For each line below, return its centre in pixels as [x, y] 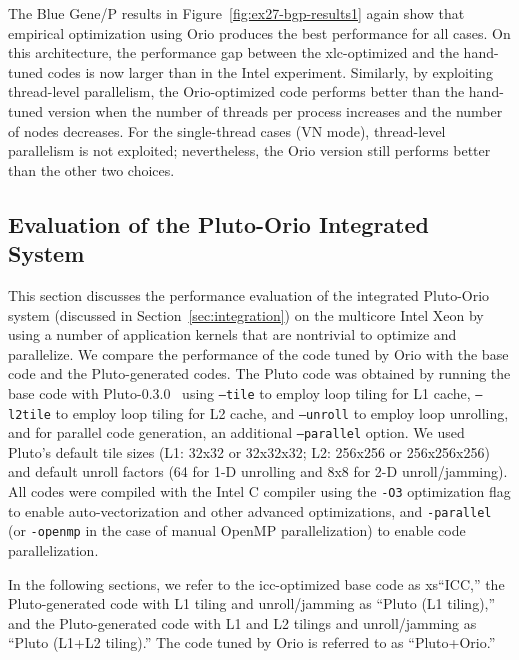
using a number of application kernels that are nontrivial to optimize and [232, 334]
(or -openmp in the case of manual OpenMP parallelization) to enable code [237, 530]
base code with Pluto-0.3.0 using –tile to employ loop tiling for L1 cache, [239, 392]
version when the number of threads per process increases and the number [275, 110]
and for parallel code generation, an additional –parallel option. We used [236, 432]
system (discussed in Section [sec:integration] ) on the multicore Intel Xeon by [246, 314]
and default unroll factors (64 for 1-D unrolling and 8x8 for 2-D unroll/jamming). [258, 471]
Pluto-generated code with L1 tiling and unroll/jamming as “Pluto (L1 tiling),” [252, 603]
